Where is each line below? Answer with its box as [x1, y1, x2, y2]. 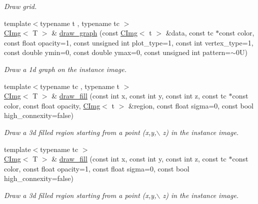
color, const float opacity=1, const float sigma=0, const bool [4, 163, 189, 173]
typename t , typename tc [40, 17, 119, 28]
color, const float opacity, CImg [4, 100, 100, 110]
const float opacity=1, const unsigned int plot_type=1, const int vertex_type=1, [4, 37, 253, 47]
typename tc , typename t [40, 80, 119, 91]
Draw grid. [4, 1, 37, 11]
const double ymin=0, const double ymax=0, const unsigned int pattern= [4, 47, 231, 57]
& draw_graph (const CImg [51, 27, 137, 38]
